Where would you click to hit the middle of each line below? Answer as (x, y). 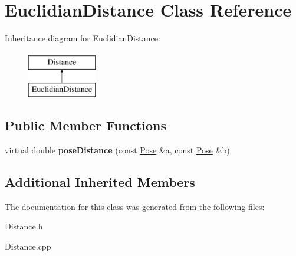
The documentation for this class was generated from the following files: (135, 206)
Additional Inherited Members (100, 182)
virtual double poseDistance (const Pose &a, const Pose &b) (117, 150)
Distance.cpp (28, 246)
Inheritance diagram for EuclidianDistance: (83, 38)
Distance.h (24, 226)
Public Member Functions (85, 125)
